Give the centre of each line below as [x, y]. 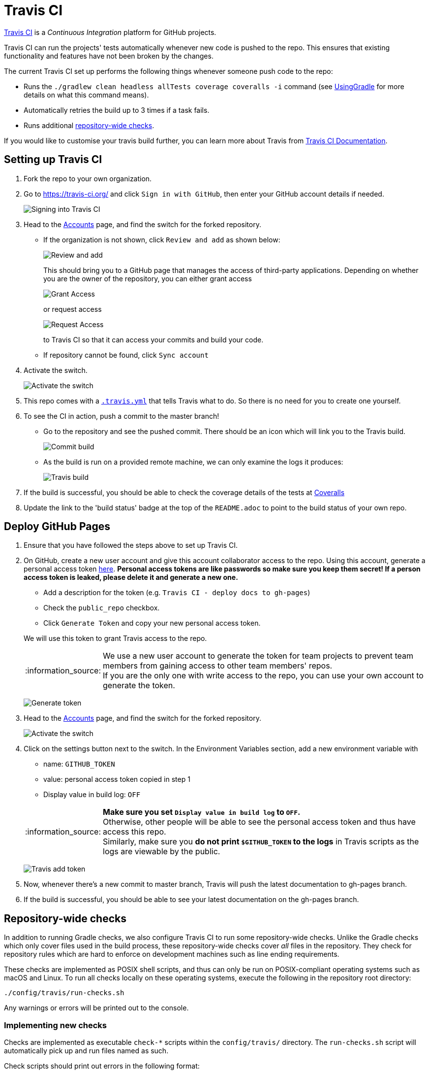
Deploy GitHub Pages [57, 527]
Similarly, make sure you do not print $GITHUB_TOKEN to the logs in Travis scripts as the [261, 842]
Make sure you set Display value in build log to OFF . [202, 812]
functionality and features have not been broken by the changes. [109, 56]
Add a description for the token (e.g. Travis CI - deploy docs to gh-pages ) [177, 593]
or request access [73, 309]
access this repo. [135, 832]
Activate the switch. [56, 370]
